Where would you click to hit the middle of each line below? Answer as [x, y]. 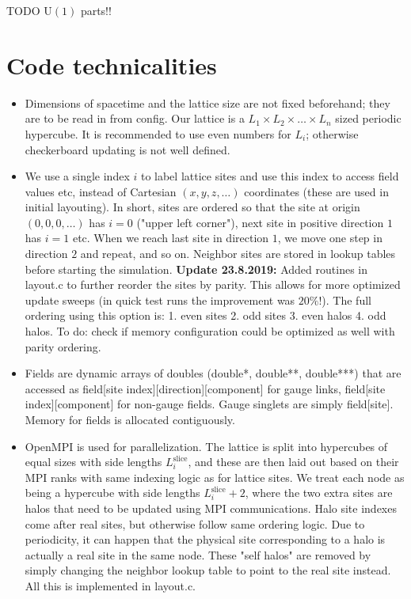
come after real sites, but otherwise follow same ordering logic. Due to [195, 523]
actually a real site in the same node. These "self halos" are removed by [198, 554]
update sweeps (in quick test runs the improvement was [160, 299]
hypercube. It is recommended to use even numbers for [158, 133]
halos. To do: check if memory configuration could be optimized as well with [210, 331]
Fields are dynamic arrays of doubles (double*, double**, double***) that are [213, 373]
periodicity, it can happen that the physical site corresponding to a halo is [205, 539]
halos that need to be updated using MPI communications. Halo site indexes [211, 508]
